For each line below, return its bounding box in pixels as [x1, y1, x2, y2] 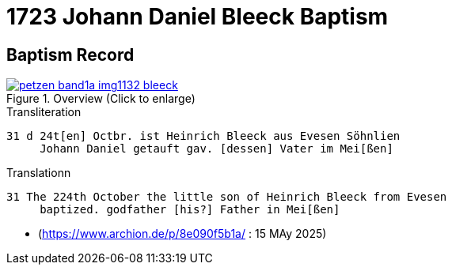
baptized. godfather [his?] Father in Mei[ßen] [40, 203, 340, 216]
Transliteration [6, 105, 82, 119]
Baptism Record [6, 44, 135, 65]
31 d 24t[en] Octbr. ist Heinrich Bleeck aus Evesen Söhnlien [6, 130, 401, 143]
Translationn [6, 166, 71, 180]
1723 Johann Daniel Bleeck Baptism [6, 3, 389, 30]
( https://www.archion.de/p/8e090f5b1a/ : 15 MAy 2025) [38, 227, 327, 241]
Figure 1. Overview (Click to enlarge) [6, 92, 196, 106]
